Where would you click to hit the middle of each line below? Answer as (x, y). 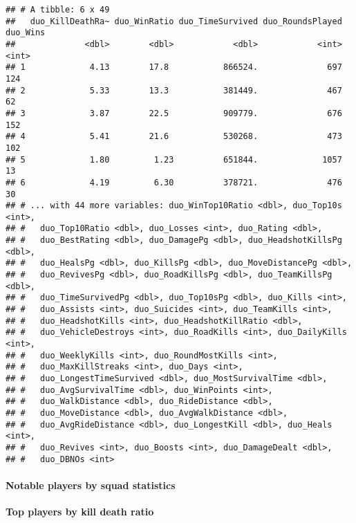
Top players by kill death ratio (80, 512)
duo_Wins (26, 33)
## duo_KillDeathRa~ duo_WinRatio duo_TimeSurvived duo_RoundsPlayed (174, 21)
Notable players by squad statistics (91, 485)
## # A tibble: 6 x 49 (58, 10)
